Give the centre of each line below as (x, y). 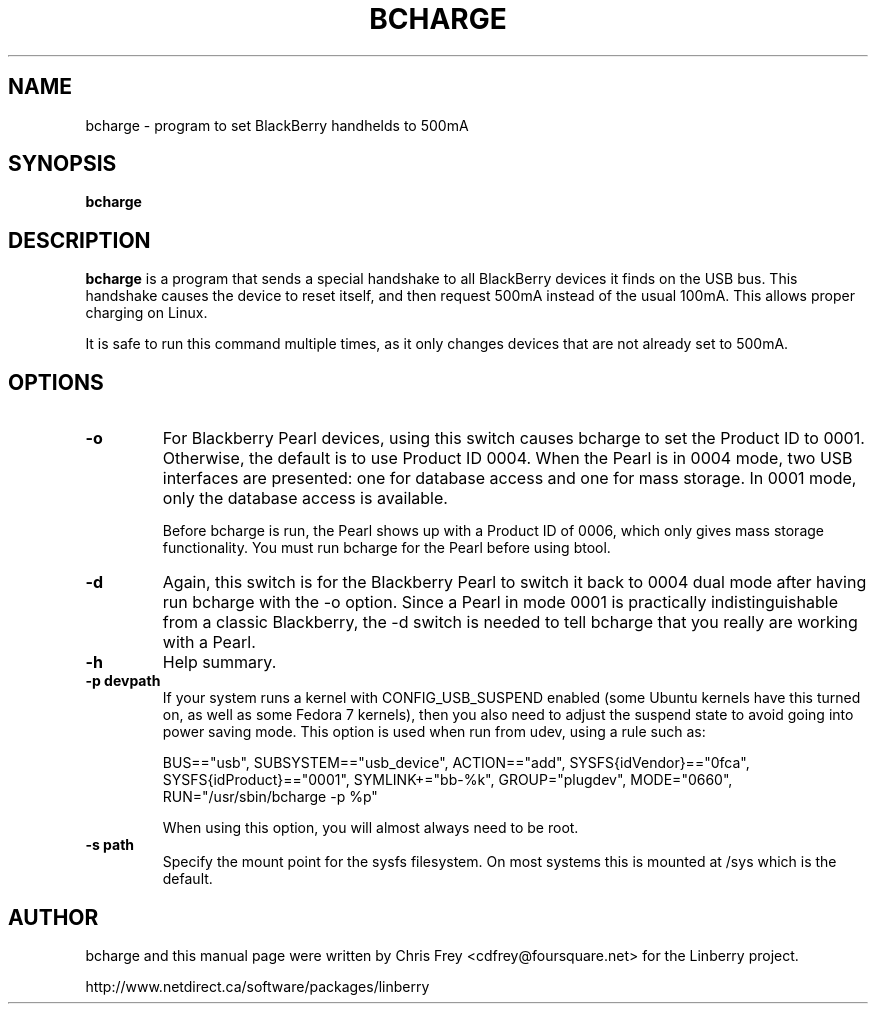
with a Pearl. (209, 642)
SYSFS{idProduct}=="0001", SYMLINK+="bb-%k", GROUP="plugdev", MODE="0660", (447, 780)
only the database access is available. (305, 498)
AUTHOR (53, 917)
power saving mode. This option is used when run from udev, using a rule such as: (434, 732)
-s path (110, 845)
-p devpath (123, 681)
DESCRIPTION (79, 240)
